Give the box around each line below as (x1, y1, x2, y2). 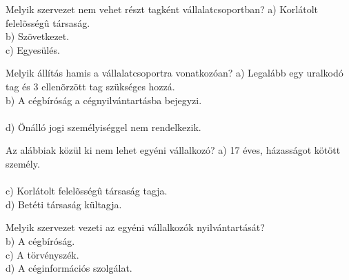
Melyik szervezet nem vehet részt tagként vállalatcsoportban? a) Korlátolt (6, 2, 319, 16)
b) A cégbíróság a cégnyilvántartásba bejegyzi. (6, 92, 202, 107)
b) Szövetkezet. (6, 29, 70, 43)
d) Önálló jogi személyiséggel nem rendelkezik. (6, 119, 201, 134)
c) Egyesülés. (6, 42, 60, 57)
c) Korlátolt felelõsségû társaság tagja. (6, 183, 168, 198)
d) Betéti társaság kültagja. (6, 197, 122, 211)
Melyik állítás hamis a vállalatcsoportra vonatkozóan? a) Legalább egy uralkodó (6, 66, 343, 80)
